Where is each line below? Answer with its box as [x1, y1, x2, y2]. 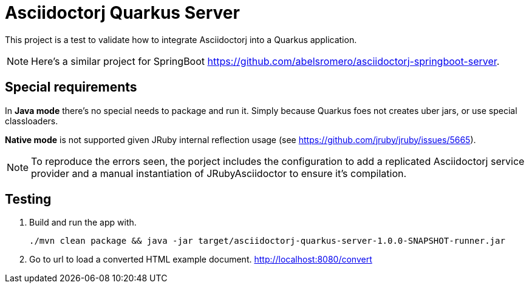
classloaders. [5, 115, 58, 126]
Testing [5, 192, 52, 207]
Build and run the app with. [29, 217, 137, 228]
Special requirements [5, 79, 137, 95]
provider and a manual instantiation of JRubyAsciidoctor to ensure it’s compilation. [31, 167, 407, 179]
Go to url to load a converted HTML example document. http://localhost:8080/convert [29, 254, 372, 265]
